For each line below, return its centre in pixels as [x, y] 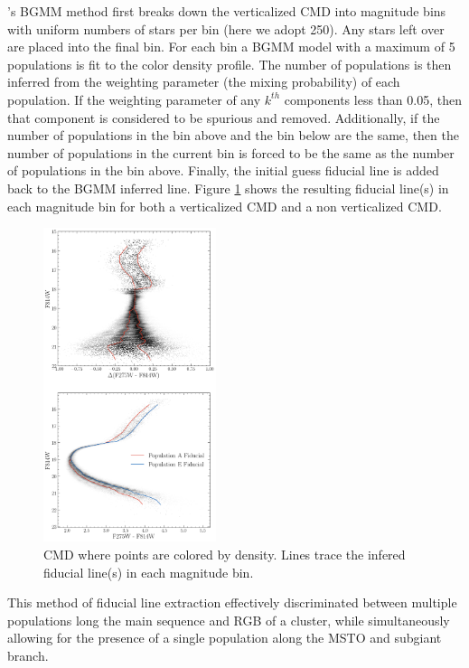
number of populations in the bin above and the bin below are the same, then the [233, 135]
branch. [28, 655]
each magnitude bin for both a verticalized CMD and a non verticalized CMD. [225, 206]
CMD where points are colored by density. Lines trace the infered [225, 555]
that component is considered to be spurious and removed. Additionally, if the [224, 117]
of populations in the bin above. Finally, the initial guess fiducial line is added [223, 170]
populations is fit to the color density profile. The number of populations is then [230, 64]
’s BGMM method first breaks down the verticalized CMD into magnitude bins [227, 11]
